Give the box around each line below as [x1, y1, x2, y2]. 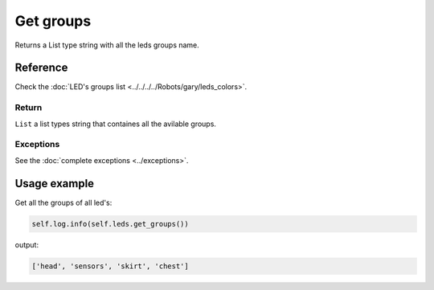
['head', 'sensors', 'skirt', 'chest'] [31, 261, 189, 271]
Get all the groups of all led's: [14, 198, 113, 207]
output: [14, 239, 39, 249]
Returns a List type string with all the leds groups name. [14, 40, 200, 50]
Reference [14, 61, 68, 75]
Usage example [14, 177, 95, 190]
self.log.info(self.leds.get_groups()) [31, 219, 189, 228]
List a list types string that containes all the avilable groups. [14, 119, 217, 129]
